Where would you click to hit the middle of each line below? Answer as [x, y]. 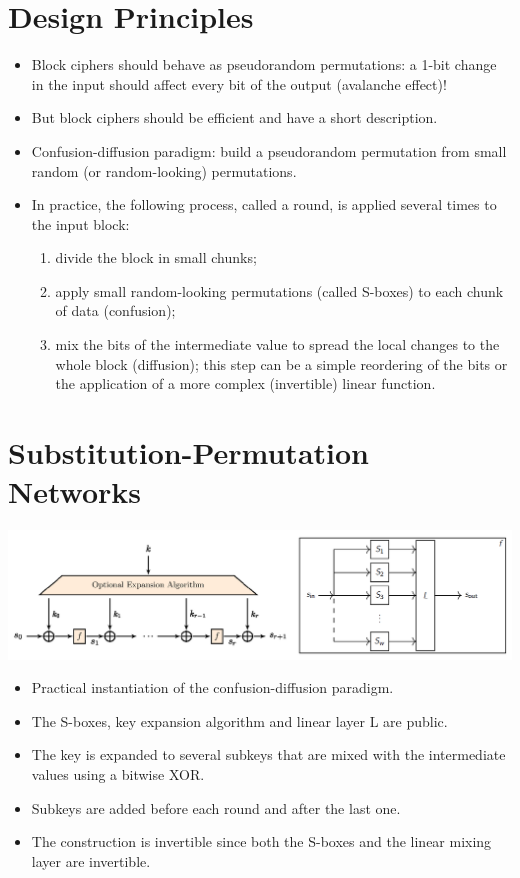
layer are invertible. [91, 860]
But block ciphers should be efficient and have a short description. [234, 117]
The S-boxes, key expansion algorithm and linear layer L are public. [239, 720]
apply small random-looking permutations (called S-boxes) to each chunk [279, 290]
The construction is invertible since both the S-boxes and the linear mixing [261, 841]
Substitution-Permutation [188, 452]
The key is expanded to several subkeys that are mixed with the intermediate [268, 754]
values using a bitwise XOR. [118, 773]
